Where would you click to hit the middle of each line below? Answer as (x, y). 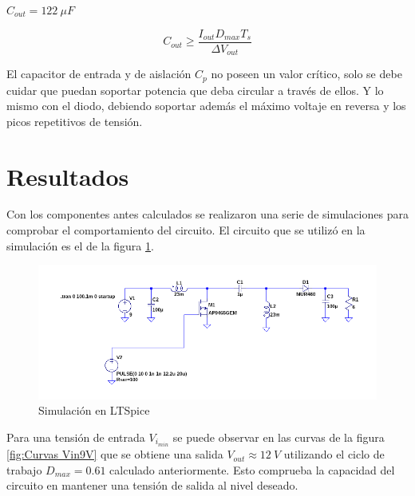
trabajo (24, 469)
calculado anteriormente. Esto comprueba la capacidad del (252, 469)
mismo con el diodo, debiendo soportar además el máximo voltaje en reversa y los (206, 106)
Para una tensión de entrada (76, 437)
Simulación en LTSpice (94, 410)
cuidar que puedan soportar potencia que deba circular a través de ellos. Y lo (195, 90)
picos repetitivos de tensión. (75, 121)
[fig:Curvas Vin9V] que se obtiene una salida (115, 454)
